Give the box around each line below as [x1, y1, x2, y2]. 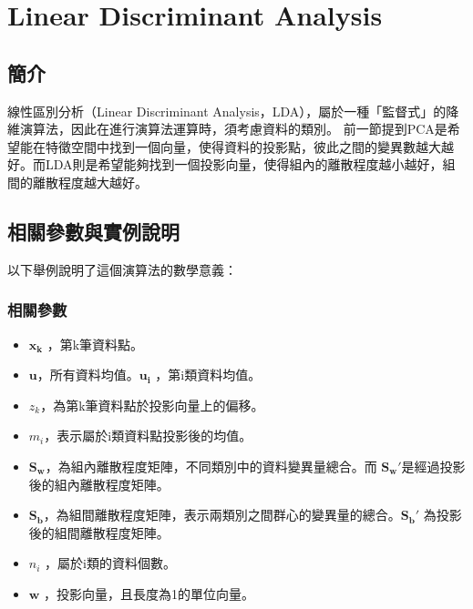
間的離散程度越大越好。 [7, 172, 148, 191]
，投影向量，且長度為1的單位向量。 [44, 584, 255, 603]
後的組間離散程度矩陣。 [28, 523, 170, 542]
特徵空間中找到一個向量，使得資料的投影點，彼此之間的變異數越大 [45, 137, 441, 156]
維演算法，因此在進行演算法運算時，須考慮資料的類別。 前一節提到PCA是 [7, 119, 447, 138]
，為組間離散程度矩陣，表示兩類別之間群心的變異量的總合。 [43, 505, 401, 524]
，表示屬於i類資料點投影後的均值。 [44, 426, 252, 445]
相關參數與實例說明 [7, 217, 180, 245]
